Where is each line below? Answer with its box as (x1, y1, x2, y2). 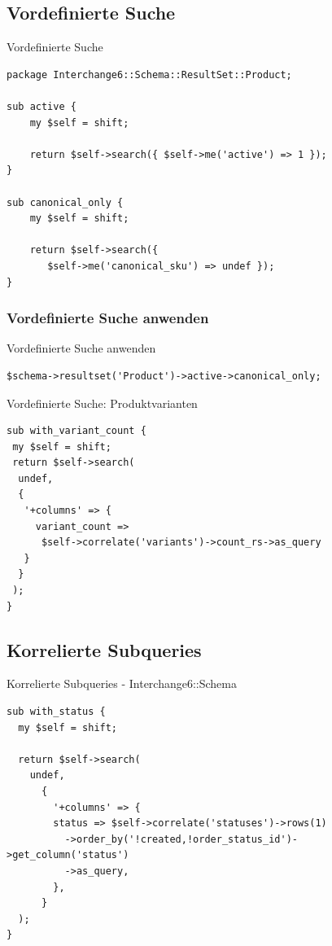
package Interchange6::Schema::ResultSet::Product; (7, 68, 292, 81)
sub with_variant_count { (7, 425, 146, 437)
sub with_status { (7, 706, 106, 718)
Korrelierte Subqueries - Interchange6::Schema (7, 675, 237, 692)
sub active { (7, 100, 76, 112)
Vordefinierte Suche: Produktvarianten (7, 394, 198, 411)
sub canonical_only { (7, 196, 124, 208)
